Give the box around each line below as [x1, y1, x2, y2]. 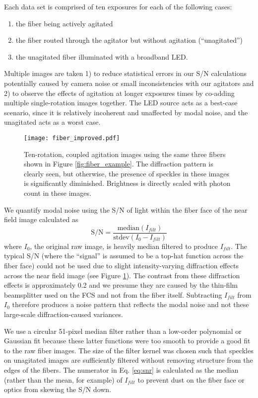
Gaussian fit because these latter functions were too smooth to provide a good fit [4, 335, 251, 346]
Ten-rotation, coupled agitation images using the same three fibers [24, 149, 226, 159]
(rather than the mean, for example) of [4, 374, 123, 385]
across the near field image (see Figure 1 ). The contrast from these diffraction [4, 270, 240, 280]
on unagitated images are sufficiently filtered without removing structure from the [4, 355, 253, 365]
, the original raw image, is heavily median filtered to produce [30, 240, 218, 251]
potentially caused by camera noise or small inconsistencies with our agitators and [4, 78, 254, 88]
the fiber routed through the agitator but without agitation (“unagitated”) [15, 35, 243, 45]
